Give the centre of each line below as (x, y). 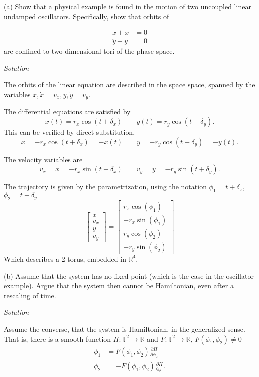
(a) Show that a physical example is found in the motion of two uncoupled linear (128, 6)
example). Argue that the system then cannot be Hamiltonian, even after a (119, 285)
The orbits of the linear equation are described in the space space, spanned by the (129, 85)
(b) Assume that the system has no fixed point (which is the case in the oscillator (129, 275)
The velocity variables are (43, 159)
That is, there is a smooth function (58, 338)
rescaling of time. (30, 295)
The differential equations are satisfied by (67, 112)
